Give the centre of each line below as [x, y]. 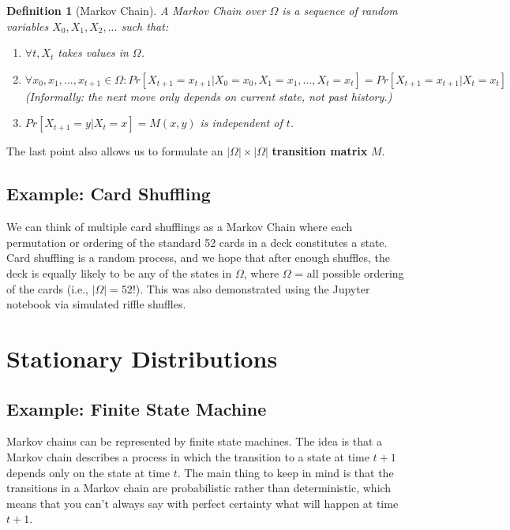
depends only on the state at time [88, 472]
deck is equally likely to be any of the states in [119, 272]
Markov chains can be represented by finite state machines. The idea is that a [195, 441]
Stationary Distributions [142, 358]
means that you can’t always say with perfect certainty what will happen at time [202, 503]
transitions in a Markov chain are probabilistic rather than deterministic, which [199, 488]
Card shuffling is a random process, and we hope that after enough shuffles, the [198, 258]
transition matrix [320, 151]
